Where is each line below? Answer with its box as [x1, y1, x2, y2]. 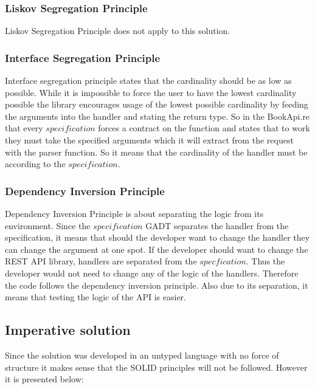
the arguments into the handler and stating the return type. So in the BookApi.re [5, 109, 310, 122]
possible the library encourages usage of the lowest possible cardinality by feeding [5, 98, 308, 111]
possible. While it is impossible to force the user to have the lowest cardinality [5, 86, 297, 98]
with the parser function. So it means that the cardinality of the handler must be [5, 145, 308, 158]
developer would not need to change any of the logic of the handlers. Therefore [5, 266, 299, 279]
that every [5, 122, 43, 134]
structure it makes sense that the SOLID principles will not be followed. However [5, 360, 308, 373]
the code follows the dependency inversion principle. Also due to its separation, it [5, 278, 308, 291]
